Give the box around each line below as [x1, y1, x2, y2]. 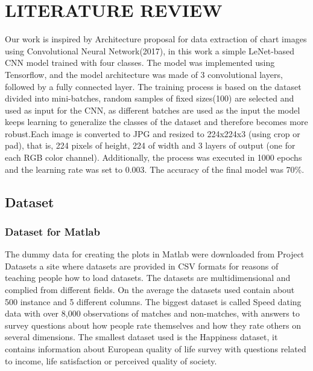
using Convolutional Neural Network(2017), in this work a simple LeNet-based [5, 44, 295, 57]
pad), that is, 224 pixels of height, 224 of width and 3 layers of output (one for [5, 139, 296, 152]
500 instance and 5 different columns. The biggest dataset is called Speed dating [5, 295, 302, 308]
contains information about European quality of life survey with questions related [5, 343, 306, 355]
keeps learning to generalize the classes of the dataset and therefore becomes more [5, 115, 308, 128]
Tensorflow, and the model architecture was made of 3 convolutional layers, [5, 68, 283, 80]
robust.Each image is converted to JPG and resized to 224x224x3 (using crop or [5, 127, 300, 140]
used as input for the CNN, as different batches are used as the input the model [5, 103, 300, 116]
